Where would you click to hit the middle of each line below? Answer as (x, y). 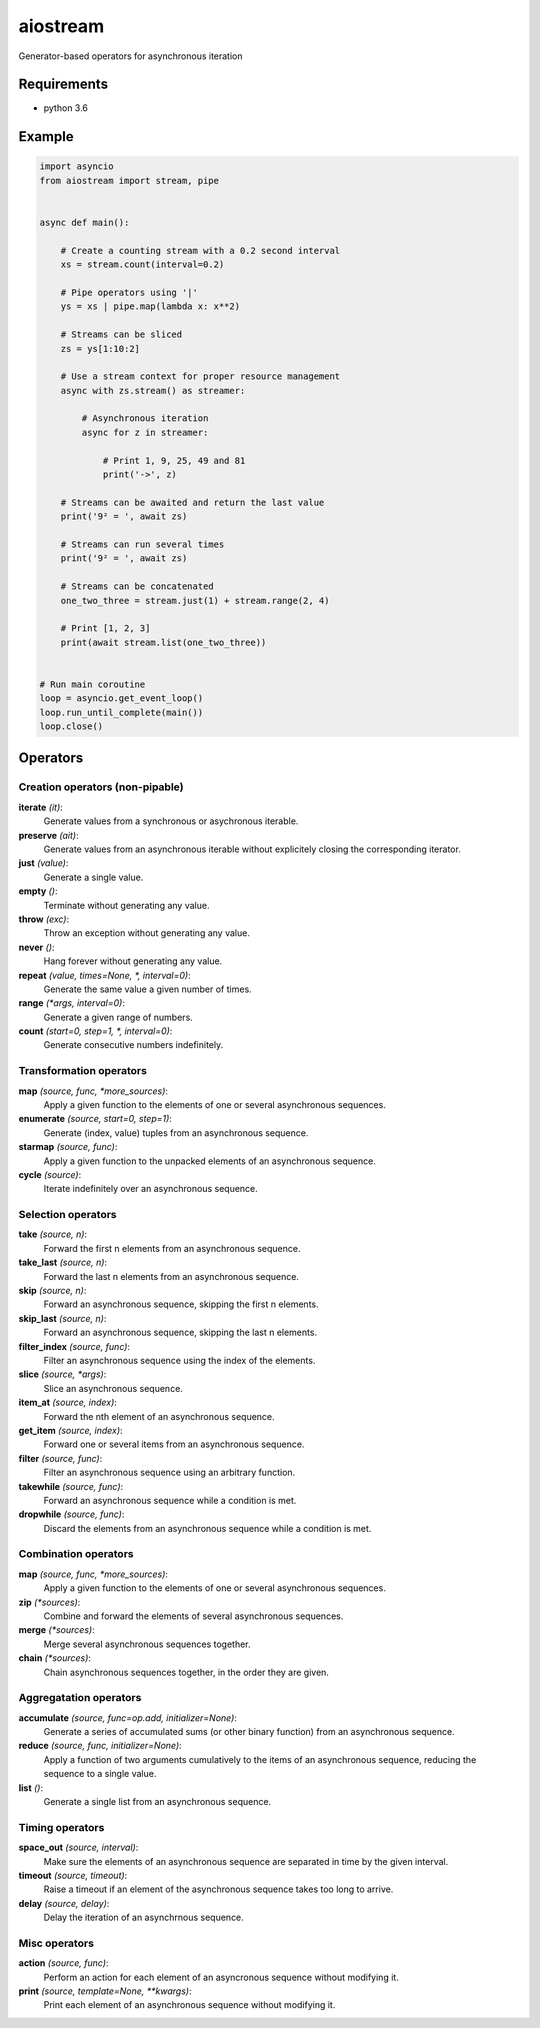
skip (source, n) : (52, 1291)
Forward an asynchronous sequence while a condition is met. (170, 1500)
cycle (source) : (50, 1174)
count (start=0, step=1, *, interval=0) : (95, 1031)
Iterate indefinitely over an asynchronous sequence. (151, 1189)
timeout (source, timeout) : (73, 1875)
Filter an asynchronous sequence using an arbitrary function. (169, 1472)
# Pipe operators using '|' (129, 292)
